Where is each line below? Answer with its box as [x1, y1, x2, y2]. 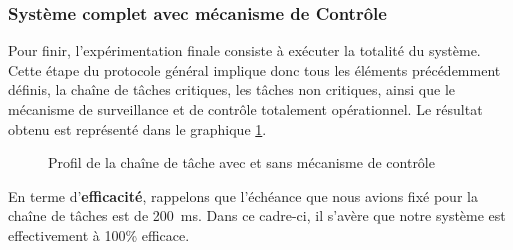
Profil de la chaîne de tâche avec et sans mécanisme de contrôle [48, 152, 435, 173]
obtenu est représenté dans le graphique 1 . [8, 118, 267, 139]
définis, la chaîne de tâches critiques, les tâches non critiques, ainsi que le [8, 79, 456, 100]
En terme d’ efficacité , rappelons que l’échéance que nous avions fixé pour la [8, 185, 478, 206]
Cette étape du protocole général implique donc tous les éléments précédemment [8, 59, 501, 80]
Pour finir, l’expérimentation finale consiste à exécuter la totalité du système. [8, 40, 481, 61]
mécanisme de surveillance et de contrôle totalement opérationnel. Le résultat [8, 99, 483, 119]
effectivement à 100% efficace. [8, 224, 190, 245]
